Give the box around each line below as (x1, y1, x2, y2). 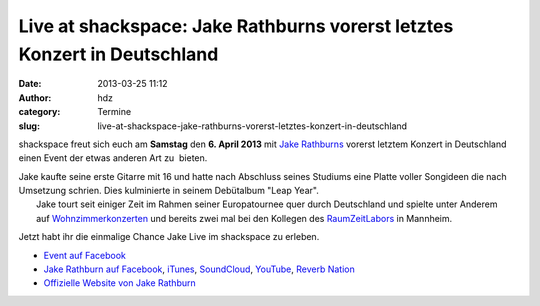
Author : (18, 91, 52, 104)
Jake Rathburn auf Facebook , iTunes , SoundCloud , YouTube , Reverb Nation (43, 263, 355, 275)
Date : (18, 78, 42, 90)
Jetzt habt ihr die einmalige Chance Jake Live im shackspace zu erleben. (18, 231, 320, 243)
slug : (18, 120, 40, 132)
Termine (97, 106, 132, 118)
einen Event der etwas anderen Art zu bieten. (18, 152, 208, 164)
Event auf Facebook (43, 249, 127, 261)
